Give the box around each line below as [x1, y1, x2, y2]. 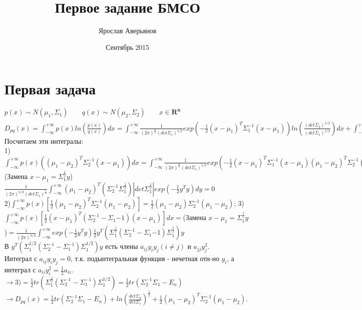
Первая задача [4, 79, 96, 99]
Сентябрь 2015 [106, 42, 149, 52]
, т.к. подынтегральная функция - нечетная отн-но [70, 253, 219, 264]
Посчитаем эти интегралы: [4, 135, 84, 146]
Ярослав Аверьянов [98, 25, 157, 36]
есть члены [105, 241, 138, 251]
